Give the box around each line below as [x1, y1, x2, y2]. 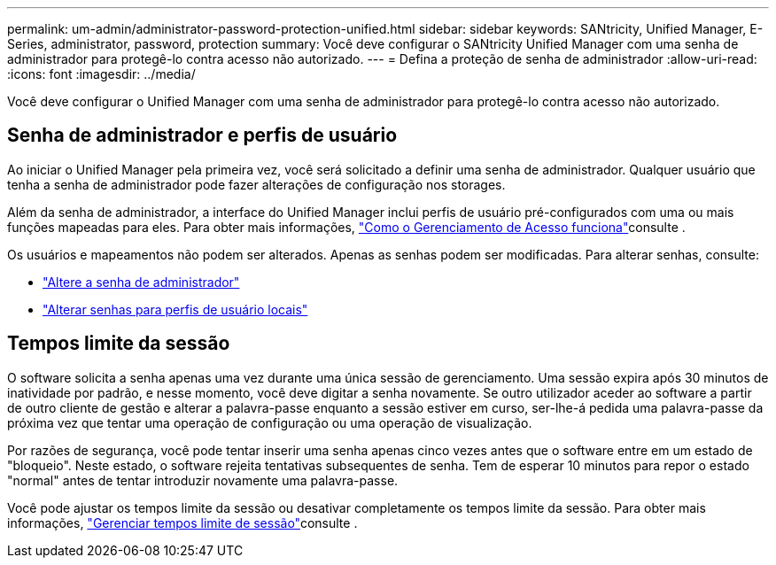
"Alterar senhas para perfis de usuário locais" [43, 301, 308, 317]
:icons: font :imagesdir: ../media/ [7, 66, 196, 81]
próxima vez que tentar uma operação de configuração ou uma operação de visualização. [7, 414, 532, 430]
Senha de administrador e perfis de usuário [7, 124, 398, 147]
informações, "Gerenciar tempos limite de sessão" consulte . [7, 515, 358, 530]
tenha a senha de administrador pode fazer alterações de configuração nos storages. [7, 176, 506, 192]
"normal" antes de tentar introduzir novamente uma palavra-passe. [7, 472, 399, 488]
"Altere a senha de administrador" [43, 274, 240, 290]
